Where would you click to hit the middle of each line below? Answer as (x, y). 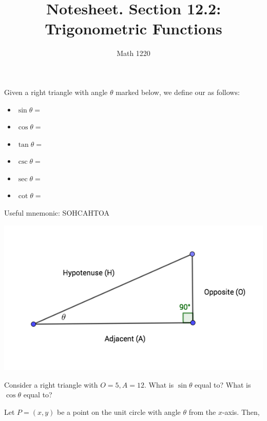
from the (202, 412)
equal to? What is (223, 384)
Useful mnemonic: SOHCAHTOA (57, 213)
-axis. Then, (241, 412)
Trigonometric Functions (133, 28)
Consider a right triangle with (51, 384)
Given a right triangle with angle (56, 92)
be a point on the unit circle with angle (119, 412)
